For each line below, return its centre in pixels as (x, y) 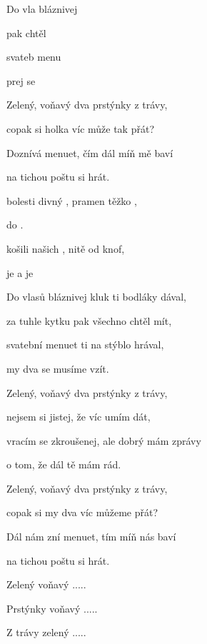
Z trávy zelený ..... (46, 632)
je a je (20, 272)
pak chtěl (26, 32)
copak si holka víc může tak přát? (80, 128)
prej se (21, 80)
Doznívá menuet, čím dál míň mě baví (90, 152)
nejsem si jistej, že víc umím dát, (79, 417)
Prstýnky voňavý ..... (52, 608)
